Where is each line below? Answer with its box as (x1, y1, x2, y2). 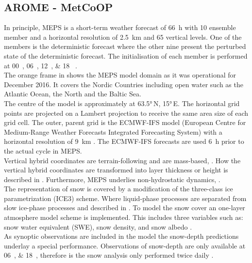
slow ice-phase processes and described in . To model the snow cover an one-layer (4, 202, 245, 213)
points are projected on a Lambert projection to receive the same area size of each (4, 108, 249, 118)
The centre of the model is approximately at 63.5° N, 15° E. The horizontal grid (4, 98, 240, 108)
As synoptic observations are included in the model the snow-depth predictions (4, 231, 239, 241)
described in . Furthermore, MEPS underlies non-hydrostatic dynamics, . (4, 174, 220, 184)
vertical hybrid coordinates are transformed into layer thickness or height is (4, 165, 228, 175)
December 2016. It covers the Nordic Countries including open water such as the (4, 79, 243, 89)
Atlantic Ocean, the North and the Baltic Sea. (4, 89, 141, 99)
